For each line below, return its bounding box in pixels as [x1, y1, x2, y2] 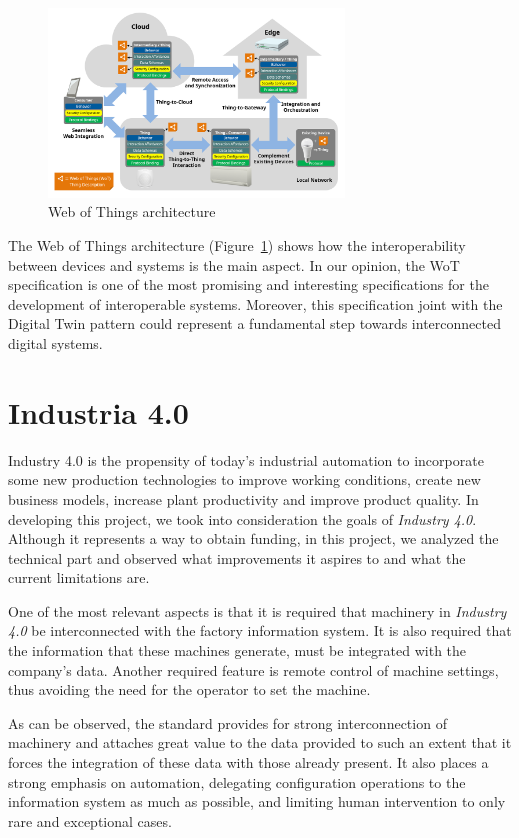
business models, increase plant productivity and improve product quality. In [8, 488, 479, 509]
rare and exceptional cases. [8, 810, 172, 831]
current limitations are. [8, 567, 150, 588]
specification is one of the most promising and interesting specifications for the [8, 274, 489, 295]
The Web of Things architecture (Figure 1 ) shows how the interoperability [8, 235, 466, 256]
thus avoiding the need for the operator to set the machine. [8, 679, 371, 700]
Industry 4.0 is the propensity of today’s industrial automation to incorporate [8, 449, 484, 470]
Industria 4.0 [8, 391, 189, 432]
